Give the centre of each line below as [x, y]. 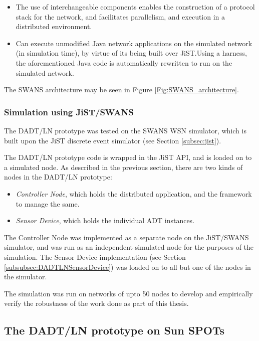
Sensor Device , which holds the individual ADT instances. [105, 220]
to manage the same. [48, 203]
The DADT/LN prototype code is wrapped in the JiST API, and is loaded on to [128, 157]
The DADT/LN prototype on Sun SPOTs [114, 330]
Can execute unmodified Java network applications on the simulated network [134, 43]
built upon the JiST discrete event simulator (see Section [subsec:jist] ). [113, 140]
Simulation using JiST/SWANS [69, 112]
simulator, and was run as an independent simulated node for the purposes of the [129, 247]
